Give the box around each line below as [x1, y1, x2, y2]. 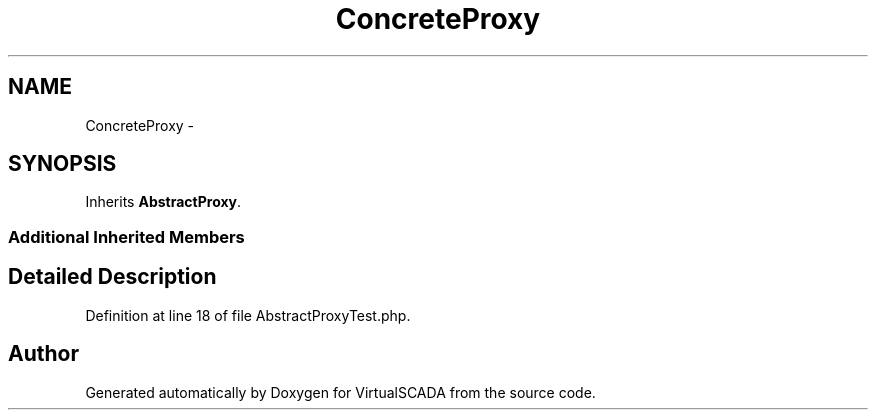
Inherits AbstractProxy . [85, 193, 242, 211]
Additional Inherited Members [8, 226, 245, 247]
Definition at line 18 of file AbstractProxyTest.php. [85, 306, 411, 324]
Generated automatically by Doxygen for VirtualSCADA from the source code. [85, 383, 596, 401]
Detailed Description [8, 264, 217, 290]
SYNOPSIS [8, 151, 117, 177]
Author [8, 341, 79, 367]
